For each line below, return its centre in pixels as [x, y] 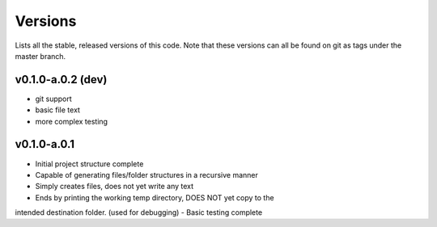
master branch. [40, 56]
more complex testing [72, 121]
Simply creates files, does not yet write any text [115, 187]
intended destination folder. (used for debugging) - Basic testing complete [139, 212]
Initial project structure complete [89, 164]
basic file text [58, 110]
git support [53, 99]
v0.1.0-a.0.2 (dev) [61, 80]
